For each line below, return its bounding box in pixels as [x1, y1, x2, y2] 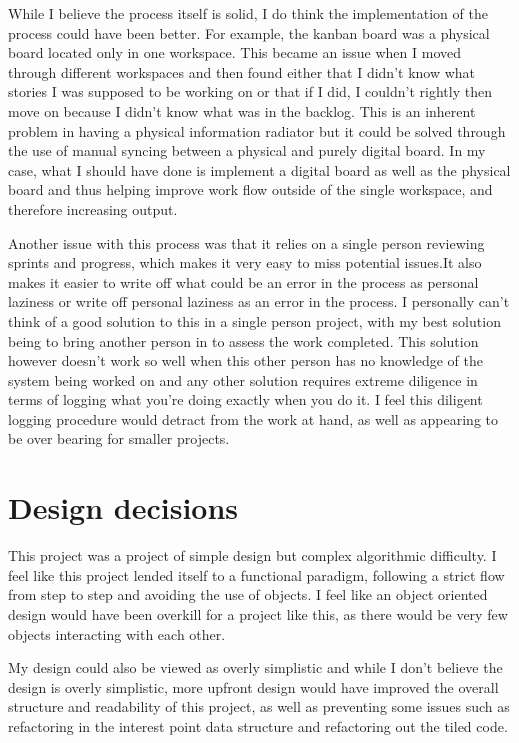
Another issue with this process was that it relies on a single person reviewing [8, 232, 485, 253]
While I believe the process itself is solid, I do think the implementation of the [8, 3, 488, 23]
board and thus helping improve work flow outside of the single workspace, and [8, 179, 493, 200]
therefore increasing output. [8, 198, 178, 219]
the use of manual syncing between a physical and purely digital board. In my [8, 140, 486, 161]
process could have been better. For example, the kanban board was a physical [8, 22, 490, 43]
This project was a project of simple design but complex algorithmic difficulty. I [8, 545, 497, 566]
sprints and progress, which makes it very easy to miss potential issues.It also [8, 252, 482, 273]
